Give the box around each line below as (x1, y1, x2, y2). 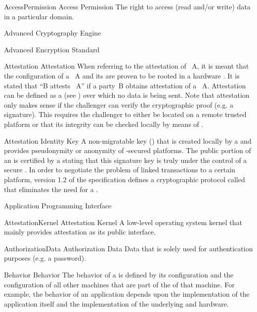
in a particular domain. (4, 11, 74, 21)
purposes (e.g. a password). (4, 253, 86, 263)
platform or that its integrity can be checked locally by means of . (4, 118, 204, 129)
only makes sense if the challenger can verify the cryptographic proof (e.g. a (4, 99, 233, 110)
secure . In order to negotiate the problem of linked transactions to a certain (4, 164, 235, 175)
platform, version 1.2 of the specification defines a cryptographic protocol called (4, 174, 245, 184)
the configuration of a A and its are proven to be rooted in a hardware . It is (4, 70, 240, 80)
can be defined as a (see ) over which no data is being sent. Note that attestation (4, 90, 250, 100)
